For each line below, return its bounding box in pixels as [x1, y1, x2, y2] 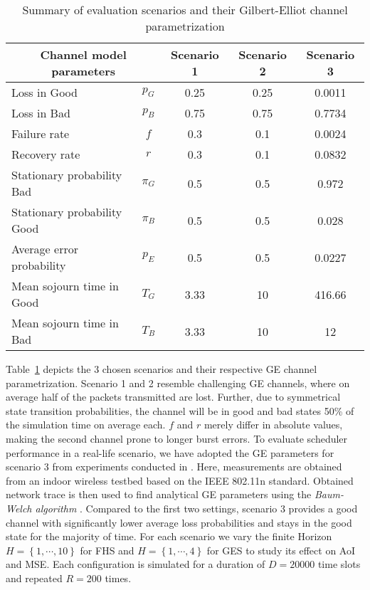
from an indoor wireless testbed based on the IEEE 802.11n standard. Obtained [6, 473, 354, 488]
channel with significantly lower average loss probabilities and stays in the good [6, 515, 352, 530]
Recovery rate [11, 146, 80, 162]
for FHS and [80, 542, 134, 557]
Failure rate [11, 125, 70, 142]
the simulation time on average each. [6, 417, 166, 432]
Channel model [40, 46, 127, 63]
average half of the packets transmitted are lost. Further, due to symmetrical [6, 389, 341, 404]
